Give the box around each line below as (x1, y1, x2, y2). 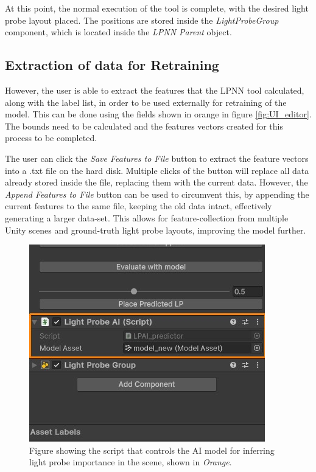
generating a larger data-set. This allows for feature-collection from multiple (5, 211, 289, 224)
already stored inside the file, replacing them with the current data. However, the (5, 176, 308, 189)
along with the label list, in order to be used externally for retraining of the (5, 95, 287, 108)
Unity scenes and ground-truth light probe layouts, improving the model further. (5, 223, 306, 236)
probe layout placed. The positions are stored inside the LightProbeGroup (5, 13, 279, 26)
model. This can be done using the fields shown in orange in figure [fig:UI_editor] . (5, 108, 312, 120)
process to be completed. (5, 131, 97, 144)
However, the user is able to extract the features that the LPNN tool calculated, (5, 83, 304, 96)
